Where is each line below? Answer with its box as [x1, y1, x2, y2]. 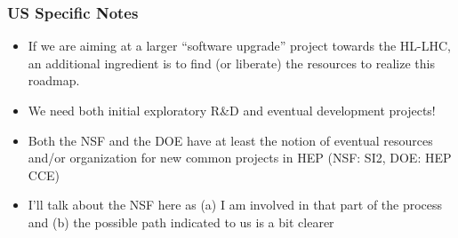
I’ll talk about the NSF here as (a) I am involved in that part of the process [28, 195, 443, 214]
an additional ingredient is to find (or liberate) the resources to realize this [28, 53, 435, 72]
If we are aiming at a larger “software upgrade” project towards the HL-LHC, [28, 36, 452, 55]
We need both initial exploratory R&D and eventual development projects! [28, 101, 436, 119]
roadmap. [28, 71, 80, 90]
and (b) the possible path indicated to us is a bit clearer [28, 212, 334, 231]
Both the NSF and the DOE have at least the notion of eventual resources [28, 131, 433, 149]
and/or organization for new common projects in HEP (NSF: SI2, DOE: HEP [28, 148, 452, 167]
